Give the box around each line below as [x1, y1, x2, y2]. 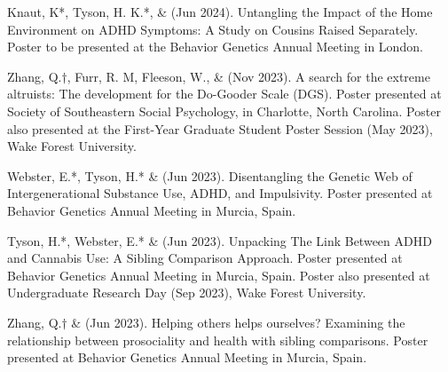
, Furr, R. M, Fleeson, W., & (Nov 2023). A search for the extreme [67, 67, 430, 85]
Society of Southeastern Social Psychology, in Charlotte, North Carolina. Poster [7, 101, 441, 120]
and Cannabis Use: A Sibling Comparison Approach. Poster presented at [7, 249, 403, 267]
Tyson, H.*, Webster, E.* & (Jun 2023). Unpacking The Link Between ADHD [7, 231, 432, 249]
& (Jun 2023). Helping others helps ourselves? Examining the [71, 313, 405, 331]
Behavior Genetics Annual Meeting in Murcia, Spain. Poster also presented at [7, 265, 430, 284]
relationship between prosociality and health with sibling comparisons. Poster [7, 330, 428, 349]
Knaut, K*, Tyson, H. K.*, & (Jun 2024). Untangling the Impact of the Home [7, 3, 433, 20]
